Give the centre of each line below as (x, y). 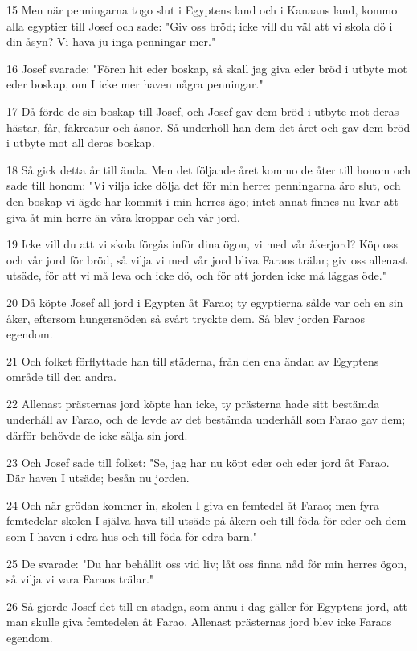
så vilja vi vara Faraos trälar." (80, 579)
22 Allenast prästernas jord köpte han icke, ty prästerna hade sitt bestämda (193, 403)
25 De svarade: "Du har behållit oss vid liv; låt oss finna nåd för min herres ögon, (207, 563)
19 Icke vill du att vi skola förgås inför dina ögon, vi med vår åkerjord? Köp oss (202, 244)
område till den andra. (61, 377)
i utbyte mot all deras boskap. (81, 143)
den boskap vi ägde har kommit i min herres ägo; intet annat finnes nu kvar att (202, 201)
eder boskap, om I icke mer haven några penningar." (135, 84)
